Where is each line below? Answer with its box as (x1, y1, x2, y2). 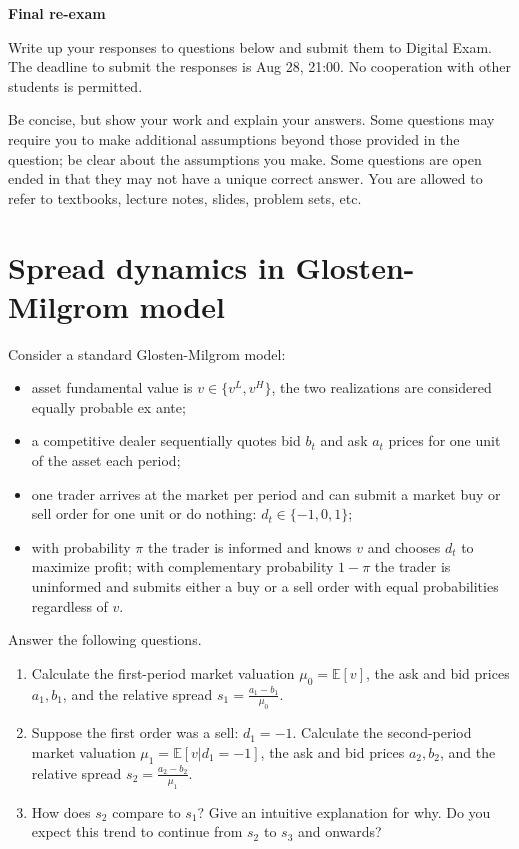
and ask (320, 430, 368, 451)
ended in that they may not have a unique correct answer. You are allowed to (8, 168, 483, 189)
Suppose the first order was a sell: (31, 722, 239, 743)
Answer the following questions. (8, 629, 202, 650)
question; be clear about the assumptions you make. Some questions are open (8, 148, 482, 169)
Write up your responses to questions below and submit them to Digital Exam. (8, 36, 492, 57)
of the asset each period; (31, 450, 181, 471)
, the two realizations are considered (271, 377, 492, 398)
